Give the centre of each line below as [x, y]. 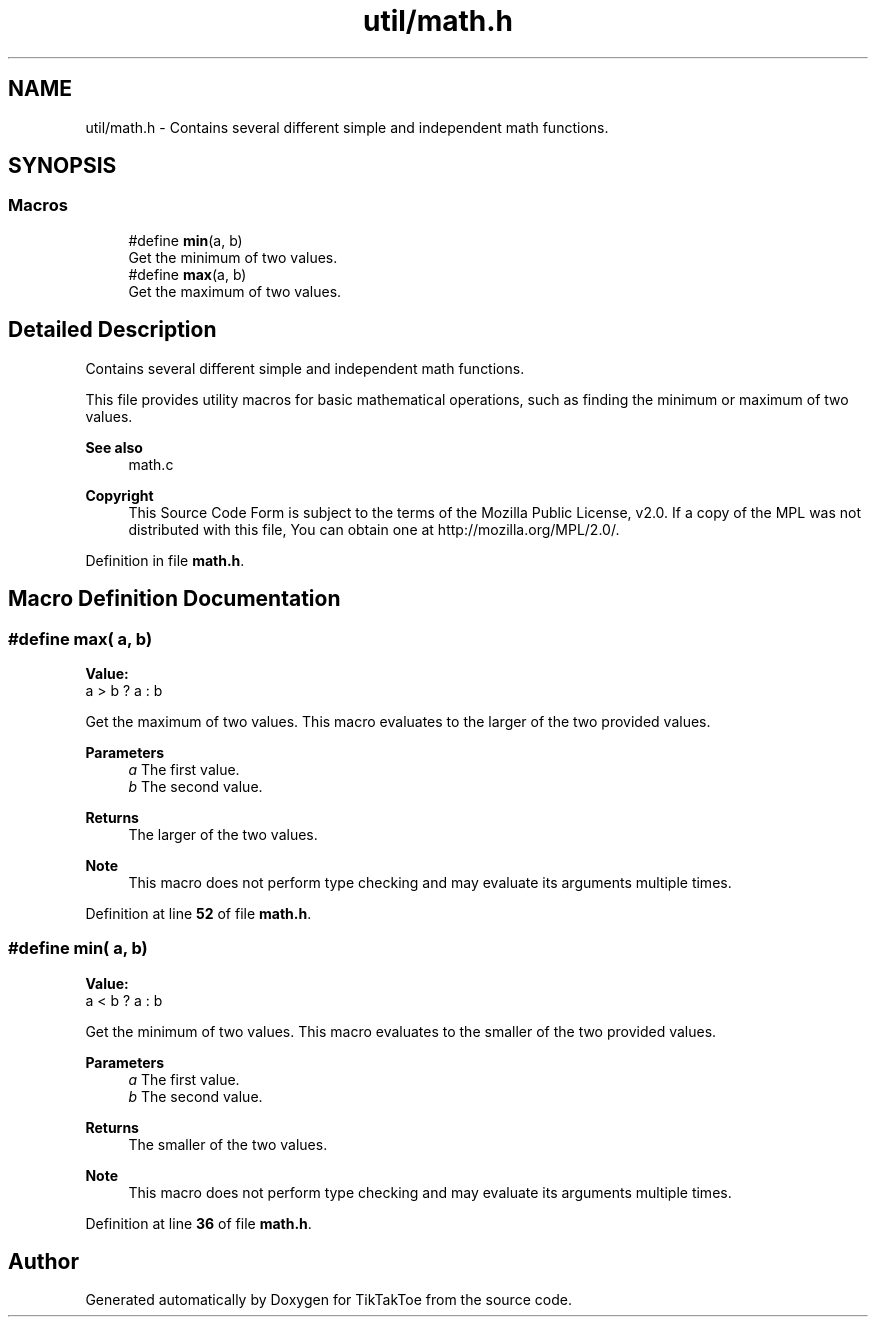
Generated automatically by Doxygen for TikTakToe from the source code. [328, 1300]
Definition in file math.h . [165, 560]
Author [43, 1262]
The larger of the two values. [223, 834]
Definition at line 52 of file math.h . [198, 913]
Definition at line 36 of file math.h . [198, 1223]
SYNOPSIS [62, 166]
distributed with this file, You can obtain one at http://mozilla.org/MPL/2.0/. [374, 529]
